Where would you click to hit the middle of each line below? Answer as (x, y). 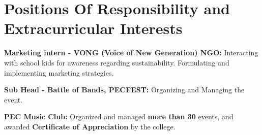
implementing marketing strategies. (59, 72)
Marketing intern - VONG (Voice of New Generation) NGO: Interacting (131, 53)
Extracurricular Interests (93, 28)
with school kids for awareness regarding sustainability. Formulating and (117, 62)
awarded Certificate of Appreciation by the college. (90, 126)
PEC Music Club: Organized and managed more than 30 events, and (119, 116)
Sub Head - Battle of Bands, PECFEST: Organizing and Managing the (124, 90)
